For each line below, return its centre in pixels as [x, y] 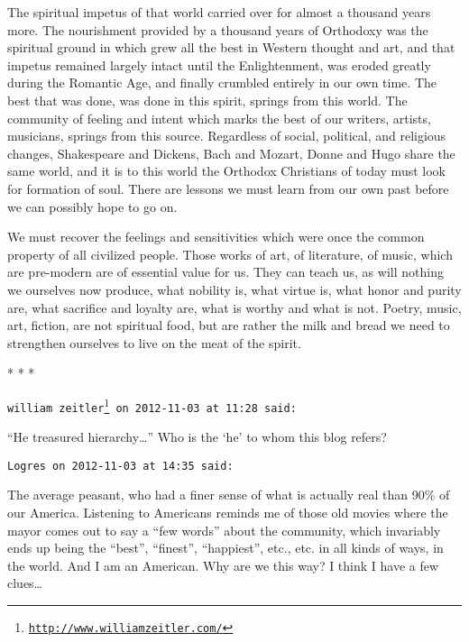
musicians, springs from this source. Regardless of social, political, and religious [227, 136]
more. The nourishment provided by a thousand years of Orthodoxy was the [218, 29]
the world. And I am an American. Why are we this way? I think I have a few [223, 565]
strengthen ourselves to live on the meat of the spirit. [154, 342]
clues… [25, 583]
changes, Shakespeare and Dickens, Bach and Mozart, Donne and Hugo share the [231, 153]
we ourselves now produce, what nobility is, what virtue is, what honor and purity [234, 289]
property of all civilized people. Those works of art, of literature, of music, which [230, 254]
